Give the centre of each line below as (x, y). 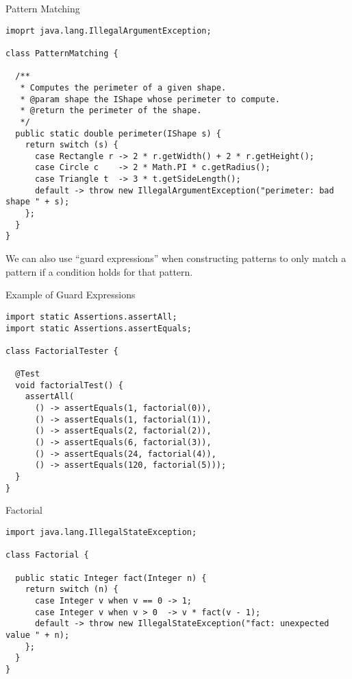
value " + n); (38, 635)
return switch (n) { (72, 589)
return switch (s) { (72, 145)
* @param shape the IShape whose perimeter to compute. (150, 99)
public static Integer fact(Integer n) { (111, 578)
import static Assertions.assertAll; (91, 317)
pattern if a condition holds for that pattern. (99, 271)
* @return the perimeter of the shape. (111, 111)
